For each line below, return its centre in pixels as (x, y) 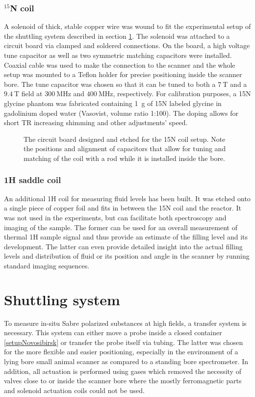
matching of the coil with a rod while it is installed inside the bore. (124, 158)
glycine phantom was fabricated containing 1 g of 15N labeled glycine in (113, 103)
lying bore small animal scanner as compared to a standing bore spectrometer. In (126, 361)
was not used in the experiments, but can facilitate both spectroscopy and (115, 217)
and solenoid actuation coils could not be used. (74, 390)
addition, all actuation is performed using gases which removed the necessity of (123, 371)
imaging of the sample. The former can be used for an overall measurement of (121, 227)
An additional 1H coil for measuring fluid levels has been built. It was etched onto (127, 198)
